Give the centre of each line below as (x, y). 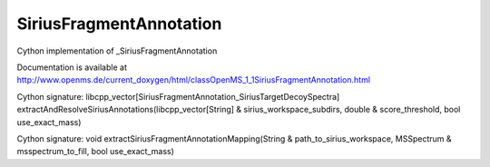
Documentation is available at (72, 67)
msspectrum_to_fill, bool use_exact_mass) (95, 152)
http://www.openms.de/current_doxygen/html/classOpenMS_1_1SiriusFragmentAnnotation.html (194, 80)
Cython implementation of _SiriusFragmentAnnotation (117, 51)
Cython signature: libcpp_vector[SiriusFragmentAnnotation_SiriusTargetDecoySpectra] (178, 96)
